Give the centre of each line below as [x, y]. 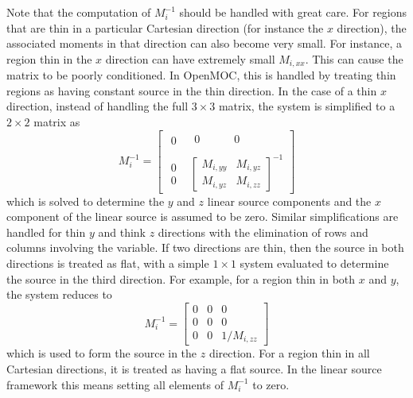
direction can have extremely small [190, 58]
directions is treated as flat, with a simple [108, 263]
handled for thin [46, 232]
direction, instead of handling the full [97, 106]
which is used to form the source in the [102, 353]
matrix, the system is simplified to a [307, 106]
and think [122, 232]
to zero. [271, 384]
